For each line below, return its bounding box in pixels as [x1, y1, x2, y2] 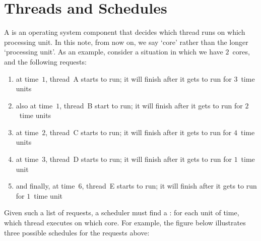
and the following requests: [4, 56, 87, 67]
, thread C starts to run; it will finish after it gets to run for [45, 127, 232, 137]
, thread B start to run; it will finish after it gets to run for [59, 100, 243, 110]
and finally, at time [16, 180, 75, 191]
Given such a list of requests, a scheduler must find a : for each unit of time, [4, 207, 239, 218]
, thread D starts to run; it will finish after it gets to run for [45, 154, 232, 164]
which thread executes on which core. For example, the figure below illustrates [4, 217, 246, 228]
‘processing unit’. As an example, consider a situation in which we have [4, 46, 223, 57]
